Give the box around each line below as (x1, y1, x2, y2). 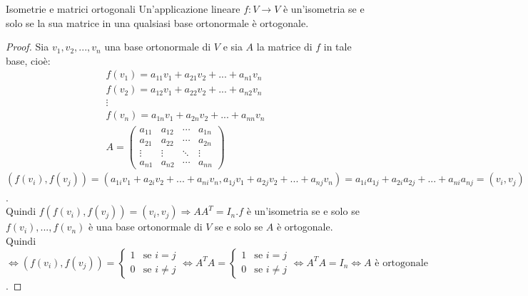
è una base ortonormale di (88, 219, 203, 234)
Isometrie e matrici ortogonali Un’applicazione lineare (6, 1, 240, 16)
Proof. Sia (6, 39, 49, 54)
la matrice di (256, 39, 313, 54)
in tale (323, 39, 352, 54)
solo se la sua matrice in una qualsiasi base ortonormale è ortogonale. (6, 15, 309, 30)
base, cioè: (6, 53, 51, 68)
